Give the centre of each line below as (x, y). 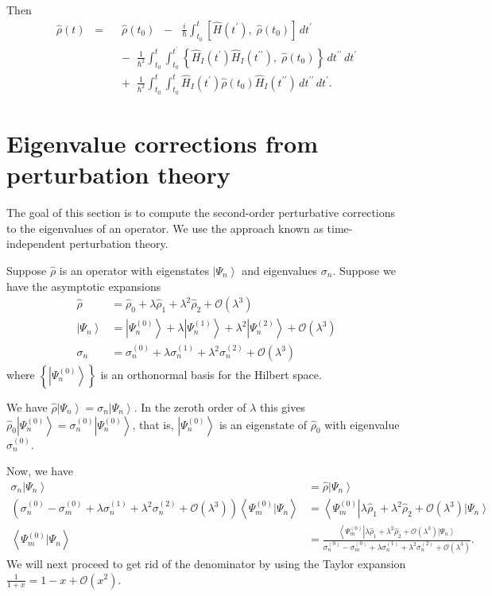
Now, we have (40, 471)
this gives (283, 407)
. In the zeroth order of (190, 407)
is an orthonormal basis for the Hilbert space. (211, 375)
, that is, (153, 424)
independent (36, 244)
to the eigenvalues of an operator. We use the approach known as (165, 228)
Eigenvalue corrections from (163, 143)
